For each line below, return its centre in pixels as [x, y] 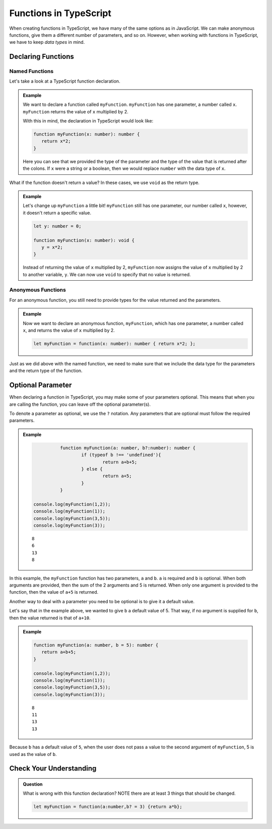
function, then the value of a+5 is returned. [54, 592]
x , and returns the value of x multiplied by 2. [69, 330]
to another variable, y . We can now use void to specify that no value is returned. [107, 274]
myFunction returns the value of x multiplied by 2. [76, 111]
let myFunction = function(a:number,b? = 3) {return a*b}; [108, 807]
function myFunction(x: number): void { [84, 240]
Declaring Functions [42, 57]
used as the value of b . [33, 754]
